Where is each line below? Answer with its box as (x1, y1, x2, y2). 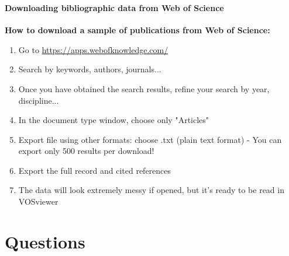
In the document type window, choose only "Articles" (18, 114, 209, 126)
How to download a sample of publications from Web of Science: (5, 24, 270, 36)
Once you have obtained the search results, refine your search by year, (18, 82, 270, 94)
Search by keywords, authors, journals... (18, 63, 161, 75)
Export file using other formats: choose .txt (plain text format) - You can (18, 133, 282, 145)
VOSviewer (18, 195, 59, 208)
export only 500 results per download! (18, 145, 154, 157)
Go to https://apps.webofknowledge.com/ (18, 43, 168, 55)
